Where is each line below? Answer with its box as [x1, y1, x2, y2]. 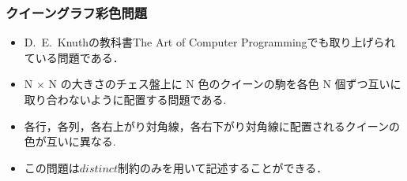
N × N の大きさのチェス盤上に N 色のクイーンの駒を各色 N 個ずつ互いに [24, 76, 401, 92]
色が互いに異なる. [24, 133, 116, 150]
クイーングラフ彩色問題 [6, 2, 148, 22]
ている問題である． [24, 49, 124, 65]
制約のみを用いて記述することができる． [117, 159, 328, 175]
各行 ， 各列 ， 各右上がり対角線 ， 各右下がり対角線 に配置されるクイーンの [24, 117, 401, 134]
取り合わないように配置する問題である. [24, 91, 227, 107]
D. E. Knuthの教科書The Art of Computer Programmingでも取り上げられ [24, 34, 396, 50]
